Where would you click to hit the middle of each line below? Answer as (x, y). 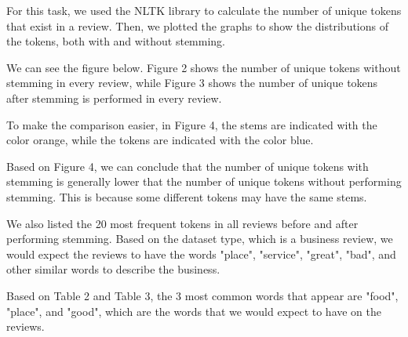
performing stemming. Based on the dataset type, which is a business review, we (200, 239)
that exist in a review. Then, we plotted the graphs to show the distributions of (198, 25)
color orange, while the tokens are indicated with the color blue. (160, 140)
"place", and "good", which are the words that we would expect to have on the (194, 311)
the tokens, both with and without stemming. (116, 41)
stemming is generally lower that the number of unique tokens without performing (204, 181)
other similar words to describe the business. (113, 269)
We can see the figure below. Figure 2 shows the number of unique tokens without (204, 67)
